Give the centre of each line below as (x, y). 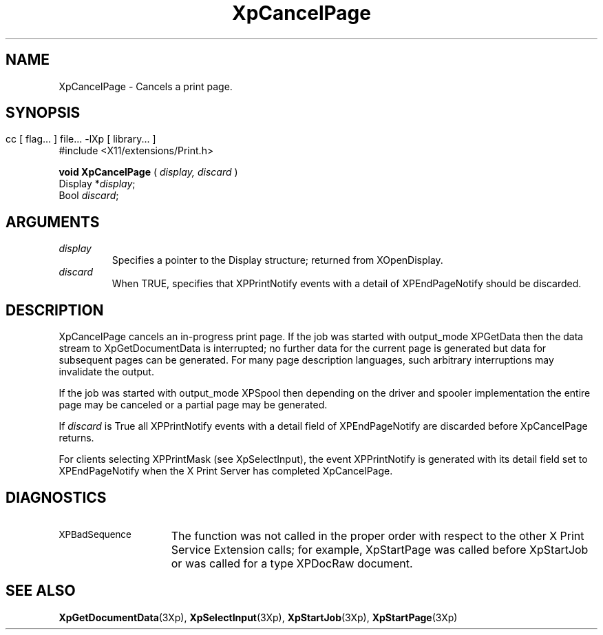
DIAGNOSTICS (56, 497)
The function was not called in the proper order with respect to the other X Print (378, 535)
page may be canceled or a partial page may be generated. (193, 405)
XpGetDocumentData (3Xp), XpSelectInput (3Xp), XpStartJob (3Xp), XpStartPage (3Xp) (258, 617)
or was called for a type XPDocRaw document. (292, 563)
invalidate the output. (106, 372)
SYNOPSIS (43, 113)
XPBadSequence (95, 534)
